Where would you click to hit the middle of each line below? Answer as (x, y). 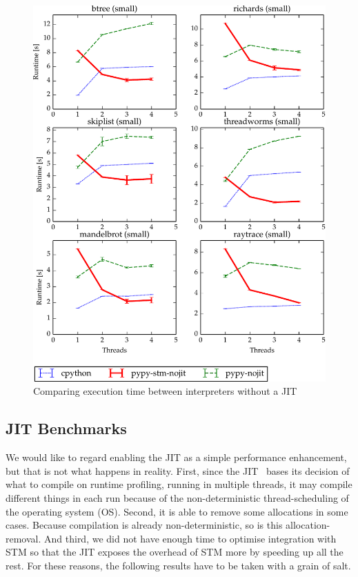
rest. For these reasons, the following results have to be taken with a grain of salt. (178, 565)
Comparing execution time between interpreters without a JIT (165, 391)
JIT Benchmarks (66, 428)
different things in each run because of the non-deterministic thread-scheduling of (177, 497)
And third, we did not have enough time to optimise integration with (190, 538)
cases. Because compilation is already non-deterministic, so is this (144, 525)
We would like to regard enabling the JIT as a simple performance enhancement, (176, 457)
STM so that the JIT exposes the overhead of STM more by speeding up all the (175, 552)
